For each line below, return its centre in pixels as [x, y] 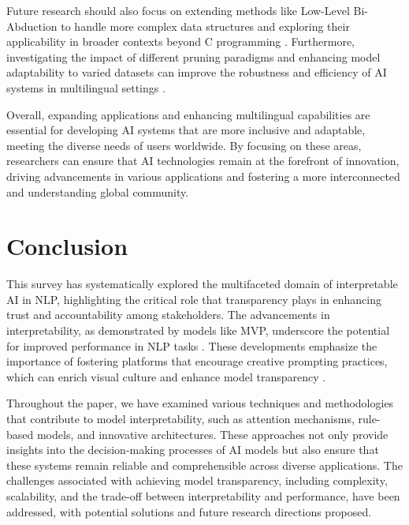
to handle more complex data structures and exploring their [205, 26]
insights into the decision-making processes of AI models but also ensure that [193, 450]
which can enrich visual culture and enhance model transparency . [166, 376]
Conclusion [67, 246]
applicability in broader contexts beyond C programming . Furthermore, [180, 41]
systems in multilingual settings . [86, 87]
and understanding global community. [98, 191]
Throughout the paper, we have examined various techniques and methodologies [200, 403]
